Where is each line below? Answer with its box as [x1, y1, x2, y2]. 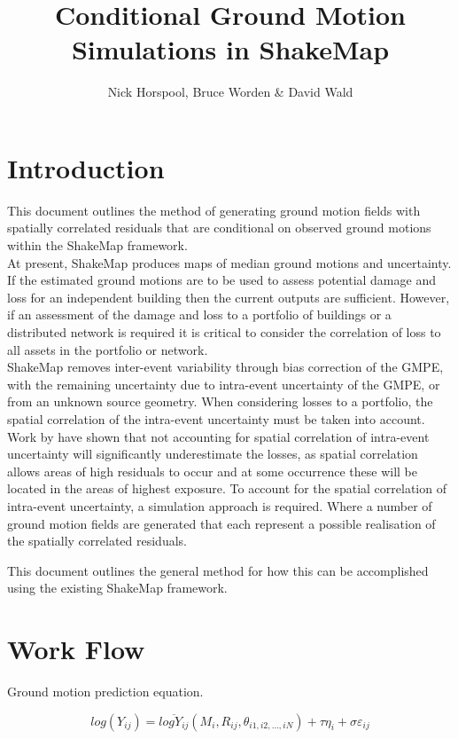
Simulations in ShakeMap [71, 31, 390, 67]
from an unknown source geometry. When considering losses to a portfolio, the [7, 392, 433, 411]
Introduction [7, 149, 165, 185]
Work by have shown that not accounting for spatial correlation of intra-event [7, 427, 430, 445]
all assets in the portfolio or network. [7, 340, 208, 358]
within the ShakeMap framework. [7, 236, 188, 255]
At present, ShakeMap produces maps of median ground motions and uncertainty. [7, 253, 452, 271]
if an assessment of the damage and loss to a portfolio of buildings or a [7, 305, 392, 324]
